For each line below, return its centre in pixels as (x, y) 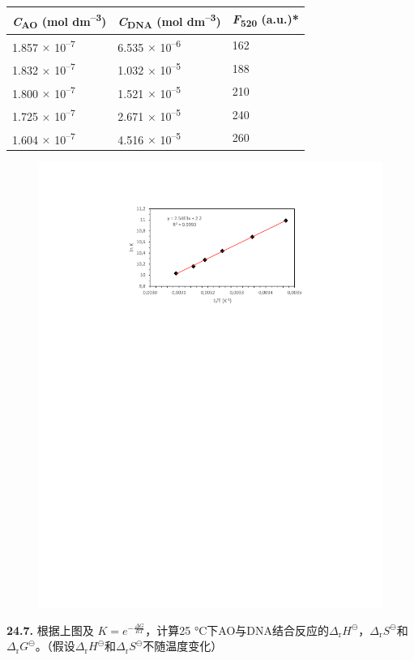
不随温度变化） (183, 646)
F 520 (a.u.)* (265, 20)
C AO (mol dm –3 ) (60, 20)
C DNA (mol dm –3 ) (169, 20)
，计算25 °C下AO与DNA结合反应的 (237, 630)
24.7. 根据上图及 (50, 630)
